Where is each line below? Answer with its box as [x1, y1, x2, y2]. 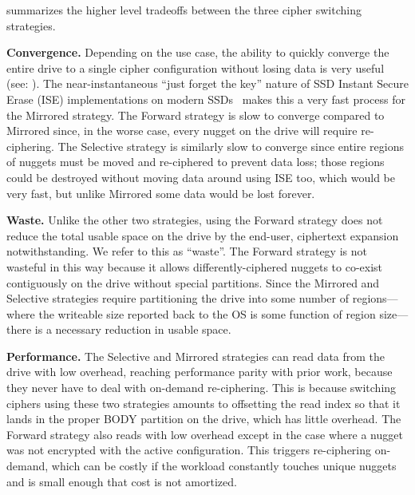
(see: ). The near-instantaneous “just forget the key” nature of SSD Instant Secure [6, 75, 409, 92]
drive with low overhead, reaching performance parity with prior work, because [6, 363, 393, 380]
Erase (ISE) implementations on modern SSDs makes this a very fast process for [6, 90, 405, 107]
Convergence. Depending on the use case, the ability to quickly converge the [6, 44, 389, 61]
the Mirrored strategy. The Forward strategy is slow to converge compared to [6, 106, 385, 123]
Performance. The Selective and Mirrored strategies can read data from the [6, 347, 385, 364]
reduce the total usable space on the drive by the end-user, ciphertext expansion [6, 227, 399, 244]
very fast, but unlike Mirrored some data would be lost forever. [6, 184, 315, 201]
